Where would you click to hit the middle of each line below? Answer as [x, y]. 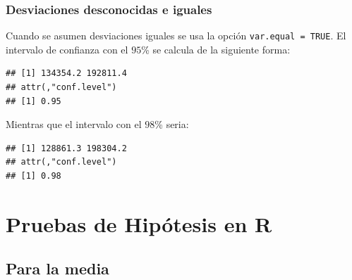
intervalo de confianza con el [67, 49]
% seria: [172, 124]
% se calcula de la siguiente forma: [216, 49]
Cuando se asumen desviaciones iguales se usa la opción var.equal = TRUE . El [176, 36]
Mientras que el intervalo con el [74, 124]
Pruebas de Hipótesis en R [139, 223]
